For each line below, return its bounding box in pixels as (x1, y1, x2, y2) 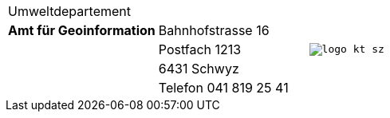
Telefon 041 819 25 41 (158, 80, 289, 96)
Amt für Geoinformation (8, 22, 156, 38)
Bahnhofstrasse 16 (158, 22, 270, 38)
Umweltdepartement (8, 3, 132, 19)
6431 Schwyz (158, 61, 239, 77)
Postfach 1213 (158, 41, 242, 57)
